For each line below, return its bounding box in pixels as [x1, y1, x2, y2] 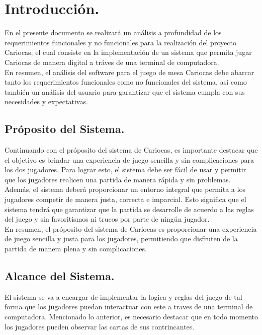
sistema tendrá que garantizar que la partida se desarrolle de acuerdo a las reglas [5, 204, 254, 214]
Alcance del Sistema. [5, 268, 115, 283]
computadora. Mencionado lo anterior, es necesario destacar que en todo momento [5, 311, 258, 321]
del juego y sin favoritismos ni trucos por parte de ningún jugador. [5, 214, 210, 224]
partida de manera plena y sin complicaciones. [5, 243, 147, 254]
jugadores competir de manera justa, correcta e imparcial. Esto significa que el [5, 194, 246, 205]
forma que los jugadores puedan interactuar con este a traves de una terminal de [5, 301, 253, 312]
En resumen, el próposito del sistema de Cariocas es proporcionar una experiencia [5, 223, 257, 234]
